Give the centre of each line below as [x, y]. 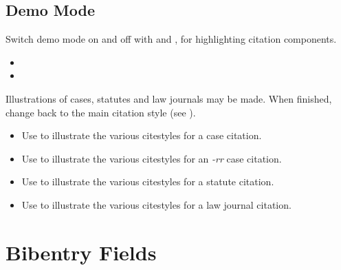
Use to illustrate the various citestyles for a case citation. [142, 135]
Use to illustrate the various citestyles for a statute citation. [148, 181]
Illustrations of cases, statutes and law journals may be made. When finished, [169, 98]
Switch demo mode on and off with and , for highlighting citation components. [171, 39]
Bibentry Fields [81, 252]
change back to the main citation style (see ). [101, 112]
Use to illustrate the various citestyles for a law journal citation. [156, 204]
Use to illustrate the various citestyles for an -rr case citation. [152, 158]
